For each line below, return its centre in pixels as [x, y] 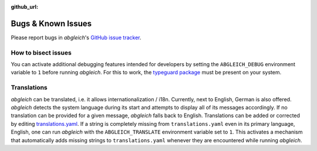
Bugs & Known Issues [51, 23]
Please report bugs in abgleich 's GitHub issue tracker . [76, 37]
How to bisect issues [41, 53]
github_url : [24, 7]
